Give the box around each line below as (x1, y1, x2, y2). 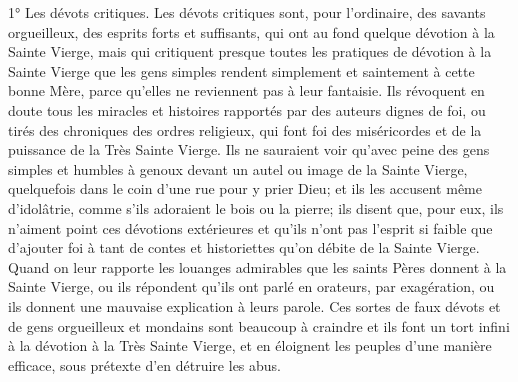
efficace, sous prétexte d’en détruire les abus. (8, 354, 281, 375)
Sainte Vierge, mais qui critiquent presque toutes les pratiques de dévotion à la (8, 41, 492, 62)
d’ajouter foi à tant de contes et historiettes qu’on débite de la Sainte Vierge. (8, 237, 480, 258)
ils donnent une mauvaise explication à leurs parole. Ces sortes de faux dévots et (8, 295, 501, 316)
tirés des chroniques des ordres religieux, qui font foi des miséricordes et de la (8, 119, 482, 140)
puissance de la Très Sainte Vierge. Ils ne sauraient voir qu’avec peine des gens (8, 139, 490, 160)
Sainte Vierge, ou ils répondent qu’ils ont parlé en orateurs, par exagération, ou (8, 276, 495, 297)
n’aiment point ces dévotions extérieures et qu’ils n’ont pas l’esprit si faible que (8, 217, 493, 238)
